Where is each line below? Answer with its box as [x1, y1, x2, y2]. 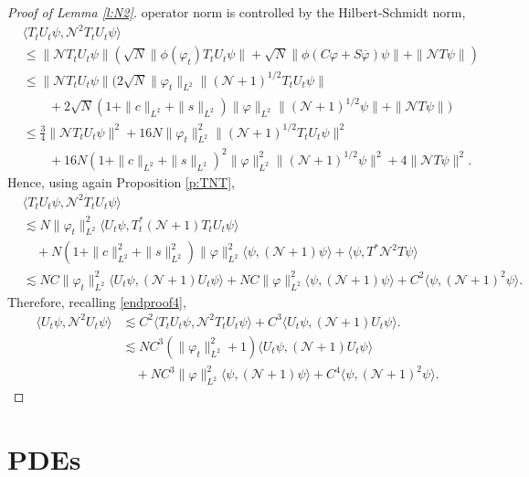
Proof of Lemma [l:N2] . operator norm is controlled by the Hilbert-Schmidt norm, [7, 3, 466, 21]
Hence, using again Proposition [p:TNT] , [7, 172, 235, 191]
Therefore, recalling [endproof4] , [7, 291, 186, 311]
